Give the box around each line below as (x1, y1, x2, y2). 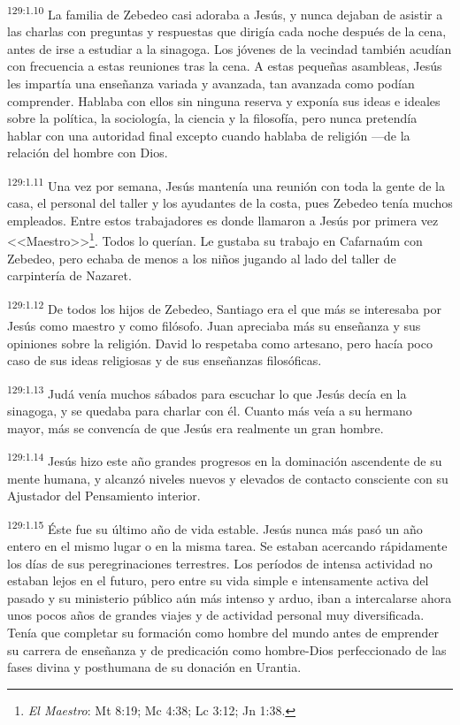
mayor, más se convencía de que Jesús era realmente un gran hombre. (7, 418, 384, 437)
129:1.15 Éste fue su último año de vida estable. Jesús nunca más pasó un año (7, 516, 423, 538)
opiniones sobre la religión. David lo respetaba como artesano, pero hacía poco (7, 333, 433, 352)
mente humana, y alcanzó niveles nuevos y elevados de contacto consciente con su (7, 469, 448, 487)
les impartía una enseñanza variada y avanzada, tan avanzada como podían (7, 74, 415, 93)
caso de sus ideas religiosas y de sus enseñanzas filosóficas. (7, 351, 322, 370)
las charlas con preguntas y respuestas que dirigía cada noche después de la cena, (7, 22, 447, 41)
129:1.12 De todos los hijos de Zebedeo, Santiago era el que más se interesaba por (7, 296, 441, 317)
